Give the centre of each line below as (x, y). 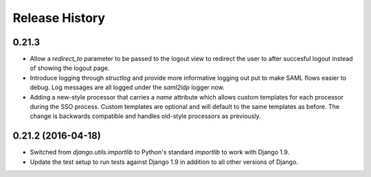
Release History (59, 18)
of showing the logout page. (70, 68)
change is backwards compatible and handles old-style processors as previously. (145, 116)
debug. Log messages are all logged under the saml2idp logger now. (127, 87)
